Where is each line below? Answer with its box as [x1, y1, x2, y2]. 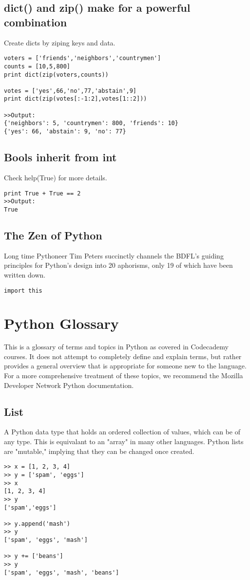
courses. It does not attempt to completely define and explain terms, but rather [4, 351, 242, 361]
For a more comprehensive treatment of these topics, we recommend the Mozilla [4, 370, 243, 381]
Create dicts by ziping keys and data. [4, 37, 115, 47]
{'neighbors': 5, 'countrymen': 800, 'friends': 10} [4, 120, 178, 127]
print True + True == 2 [4, 190, 81, 197]
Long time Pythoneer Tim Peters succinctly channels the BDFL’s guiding [4, 250, 224, 260]
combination [4, 14, 67, 29]
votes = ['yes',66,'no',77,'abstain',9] [4, 87, 137, 94]
